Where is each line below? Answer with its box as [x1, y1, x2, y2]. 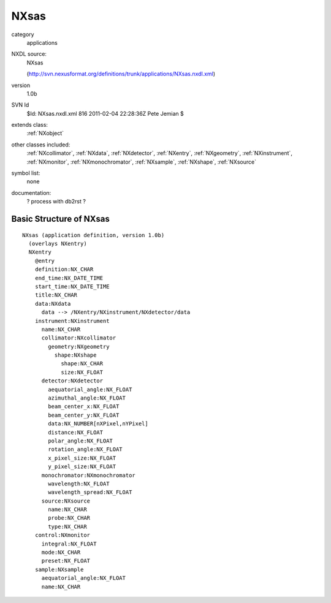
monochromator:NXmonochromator [41, 472, 136, 479]
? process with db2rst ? [26, 198, 86, 205]
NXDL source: [11, 50, 47, 58]
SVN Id [11, 101, 29, 108]
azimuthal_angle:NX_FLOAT [48, 395, 126, 401]
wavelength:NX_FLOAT [48, 480, 110, 487]
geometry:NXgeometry [48, 343, 110, 350]
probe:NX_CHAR [48, 515, 91, 521]
